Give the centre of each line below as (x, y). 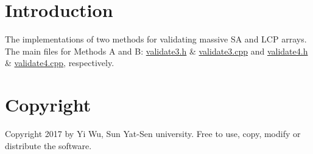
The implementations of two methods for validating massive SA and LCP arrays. (156, 39)
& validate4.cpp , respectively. (60, 63)
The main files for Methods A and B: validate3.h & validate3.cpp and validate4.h (156, 51)
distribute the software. (48, 145)
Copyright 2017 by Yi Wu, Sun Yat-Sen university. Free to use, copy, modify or (153, 134)
